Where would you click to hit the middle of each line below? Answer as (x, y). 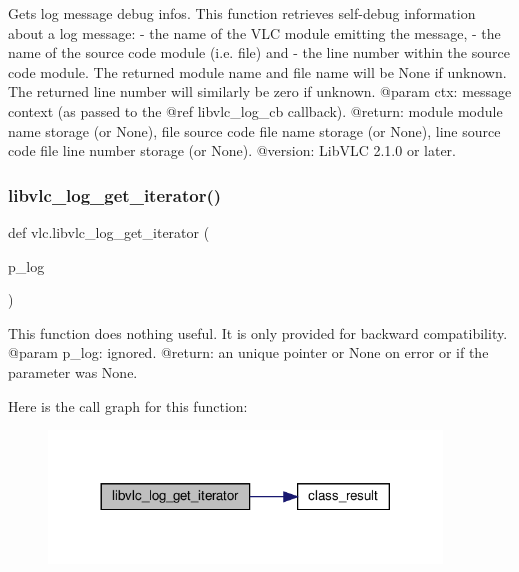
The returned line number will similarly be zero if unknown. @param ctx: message (260, 91)
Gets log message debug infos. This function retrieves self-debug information (242, 13)
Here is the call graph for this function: (128, 405)
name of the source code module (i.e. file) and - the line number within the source (259, 52)
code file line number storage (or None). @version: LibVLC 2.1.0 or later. (232, 150)
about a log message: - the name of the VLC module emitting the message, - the (254, 32)
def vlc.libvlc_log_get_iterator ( (109, 231)
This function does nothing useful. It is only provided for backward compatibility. (258, 332)
